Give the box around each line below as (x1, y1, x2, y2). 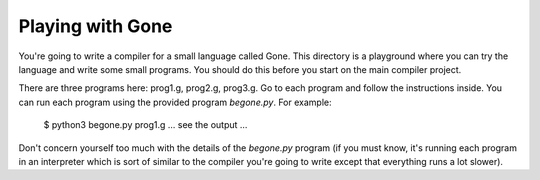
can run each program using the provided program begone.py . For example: (18, 96, 332, 108)
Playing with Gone (18, 15, 173, 37)
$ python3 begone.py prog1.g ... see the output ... (43, 119, 248, 131)
